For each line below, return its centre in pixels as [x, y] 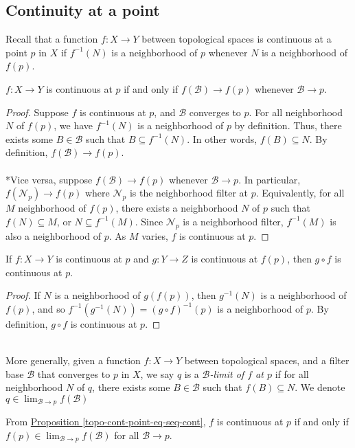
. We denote [320, 387]
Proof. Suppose [37, 112]
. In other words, [222, 138]
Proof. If [23, 295]
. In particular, [270, 179]
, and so [48, 308]
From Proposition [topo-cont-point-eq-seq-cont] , [106, 422]
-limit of [227, 373]
